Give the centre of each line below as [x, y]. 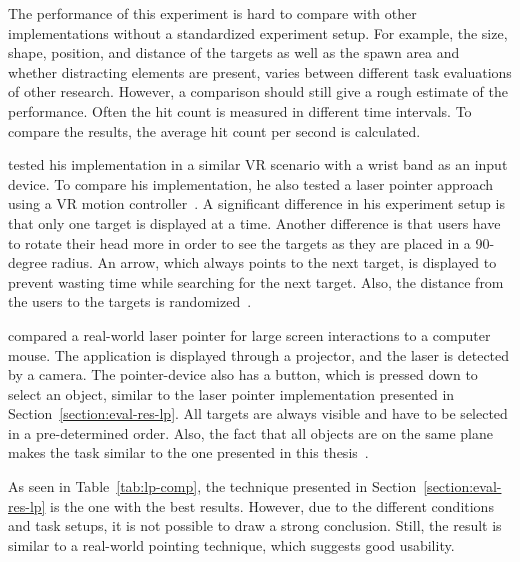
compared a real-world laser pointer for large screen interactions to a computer [249, 334]
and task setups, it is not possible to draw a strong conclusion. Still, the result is [255, 525]
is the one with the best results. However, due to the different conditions [272, 505]
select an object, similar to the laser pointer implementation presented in [231, 393]
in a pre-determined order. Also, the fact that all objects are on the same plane [250, 432]
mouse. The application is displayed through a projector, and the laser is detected [259, 354]
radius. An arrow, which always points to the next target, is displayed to [274, 262]
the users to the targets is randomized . [130, 301]
